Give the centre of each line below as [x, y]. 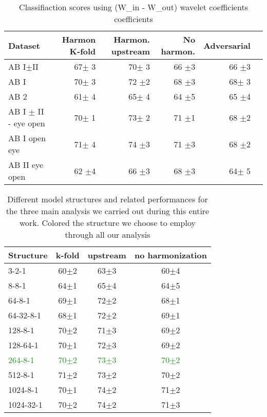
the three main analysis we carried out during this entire [108, 211]
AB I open [27, 138]
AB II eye [26, 165]
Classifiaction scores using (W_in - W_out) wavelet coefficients [133, 7]
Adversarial [227, 45]
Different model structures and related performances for [108, 199]
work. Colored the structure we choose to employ [107, 223]
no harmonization [170, 255]
